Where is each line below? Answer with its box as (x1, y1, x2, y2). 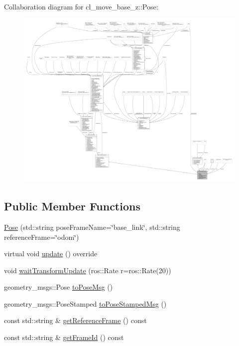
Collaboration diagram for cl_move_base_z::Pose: (4, 1, 158, 11)
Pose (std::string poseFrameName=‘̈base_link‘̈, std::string (4, 221, 180, 232)
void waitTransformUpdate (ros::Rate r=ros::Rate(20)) (4, 265, 171, 275)
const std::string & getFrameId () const (4, 332, 124, 343)
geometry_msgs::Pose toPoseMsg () (4, 282, 113, 292)
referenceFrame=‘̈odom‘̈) (4, 231, 79, 242)
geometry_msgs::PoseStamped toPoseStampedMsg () (4, 298, 167, 309)
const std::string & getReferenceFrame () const (4, 315, 147, 326)
